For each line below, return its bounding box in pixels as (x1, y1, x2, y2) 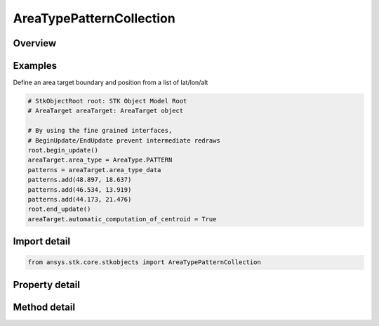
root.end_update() (27, 205, 91, 214)
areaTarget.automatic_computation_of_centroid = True (27, 215, 217, 223)
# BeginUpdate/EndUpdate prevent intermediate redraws (27, 136, 220, 144)
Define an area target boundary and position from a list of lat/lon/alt (13, 78, 208, 87)
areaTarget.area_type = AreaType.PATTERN (27, 156, 173, 164)
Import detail (13, 235, 70, 247)
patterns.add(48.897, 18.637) (27, 176, 132, 184)
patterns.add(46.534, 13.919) (27, 185, 132, 193)
